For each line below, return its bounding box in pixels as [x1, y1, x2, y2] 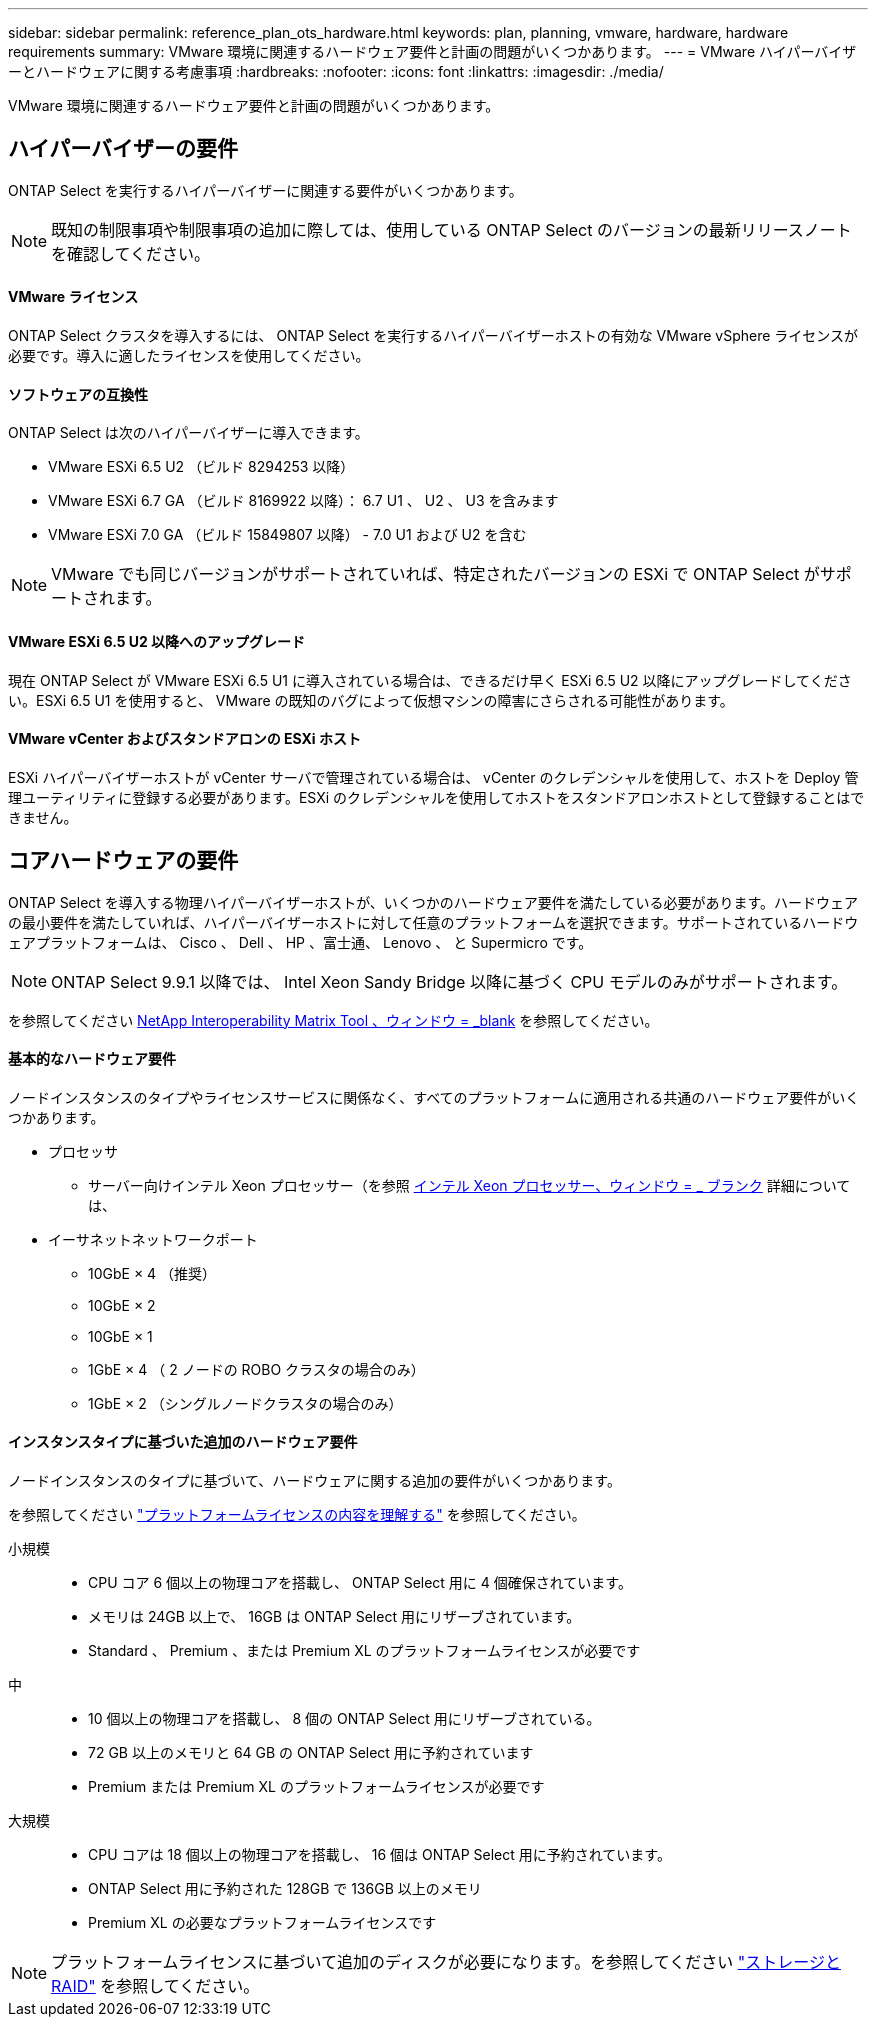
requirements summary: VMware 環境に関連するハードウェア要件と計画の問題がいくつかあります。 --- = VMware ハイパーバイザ [8, 43, 857, 60]
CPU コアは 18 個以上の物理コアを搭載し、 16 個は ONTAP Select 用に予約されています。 [88, 1846, 671, 1863]
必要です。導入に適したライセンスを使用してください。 [8, 347, 370, 365]
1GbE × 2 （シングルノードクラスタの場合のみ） [88, 1394, 403, 1412]
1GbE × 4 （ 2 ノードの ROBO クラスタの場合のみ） [88, 1360, 425, 1378]
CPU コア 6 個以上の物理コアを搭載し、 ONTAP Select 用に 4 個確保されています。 [88, 1574, 632, 1591]
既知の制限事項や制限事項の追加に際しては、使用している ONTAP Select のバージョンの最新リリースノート [51, 219, 852, 240]
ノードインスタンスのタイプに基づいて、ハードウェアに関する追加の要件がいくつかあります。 [8, 1472, 621, 1489]
